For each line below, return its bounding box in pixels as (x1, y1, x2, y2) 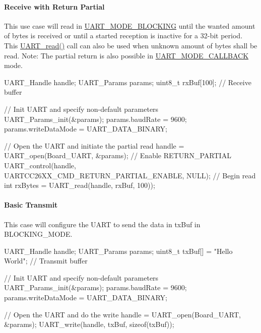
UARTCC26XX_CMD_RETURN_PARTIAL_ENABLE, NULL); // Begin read (4, 170, 256, 180)
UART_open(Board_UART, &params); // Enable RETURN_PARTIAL (4, 150, 231, 161)
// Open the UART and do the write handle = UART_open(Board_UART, (4, 309, 241, 319)
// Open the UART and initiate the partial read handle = (4, 140, 184, 151)
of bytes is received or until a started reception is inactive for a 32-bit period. (4, 30, 243, 41)
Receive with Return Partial (4, 1, 105, 12)
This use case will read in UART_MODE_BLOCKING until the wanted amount (4, 20, 255, 31)
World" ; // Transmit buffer (4, 255, 88, 266)
